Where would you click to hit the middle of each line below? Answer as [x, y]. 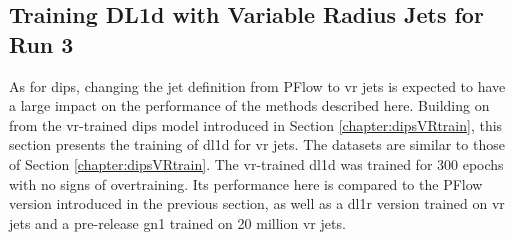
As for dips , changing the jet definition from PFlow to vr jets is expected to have [257, 85]
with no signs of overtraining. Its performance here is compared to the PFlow [246, 183]
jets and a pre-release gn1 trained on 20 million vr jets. [177, 222]
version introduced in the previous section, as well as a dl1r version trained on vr [257, 203]
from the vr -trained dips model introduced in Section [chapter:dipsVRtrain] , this [256, 124]
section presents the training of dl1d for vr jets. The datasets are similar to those [257, 144]
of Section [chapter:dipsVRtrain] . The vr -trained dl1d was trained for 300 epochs [256, 163]
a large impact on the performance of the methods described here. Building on [249, 105]
